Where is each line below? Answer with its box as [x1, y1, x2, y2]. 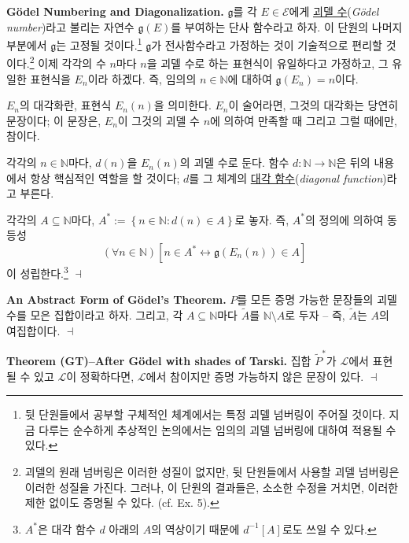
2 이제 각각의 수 [29, 53, 106, 72]
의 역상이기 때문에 [151, 520, 240, 537]
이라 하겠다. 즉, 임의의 [87, 70, 197, 87]
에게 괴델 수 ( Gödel [289, 3, 379, 19]
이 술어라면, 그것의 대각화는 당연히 [228, 97, 399, 113]
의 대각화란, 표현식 [20, 97, 112, 113]
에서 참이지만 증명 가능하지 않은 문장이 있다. [146, 368, 364, 384]
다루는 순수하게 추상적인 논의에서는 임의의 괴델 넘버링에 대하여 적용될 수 [39, 421, 396, 438]
